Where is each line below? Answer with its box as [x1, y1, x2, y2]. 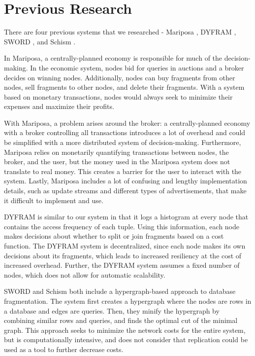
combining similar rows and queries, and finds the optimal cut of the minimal [4, 315, 238, 325]
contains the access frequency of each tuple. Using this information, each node [4, 221, 240, 231]
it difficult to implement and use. [4, 195, 103, 205]
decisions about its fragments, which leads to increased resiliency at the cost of [4, 250, 242, 260]
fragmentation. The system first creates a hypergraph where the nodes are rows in [4, 295, 252, 306]
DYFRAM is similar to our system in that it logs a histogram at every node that [4, 212, 249, 222]
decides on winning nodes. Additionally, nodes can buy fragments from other [4, 72, 235, 82]
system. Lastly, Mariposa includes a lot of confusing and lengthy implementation [4, 176, 247, 186]
